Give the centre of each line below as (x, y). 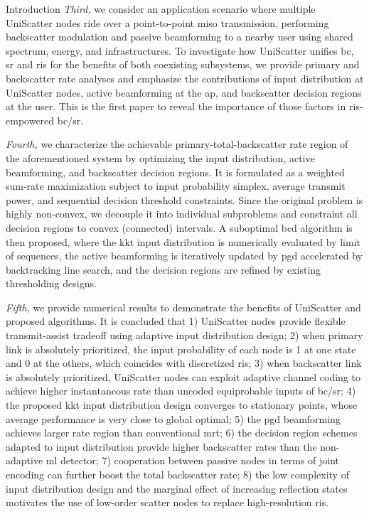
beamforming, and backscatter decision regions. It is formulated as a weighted (175, 172)
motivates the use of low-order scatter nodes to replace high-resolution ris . (167, 502)
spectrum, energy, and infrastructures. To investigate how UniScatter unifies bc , (180, 50)
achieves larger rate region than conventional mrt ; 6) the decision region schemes (182, 433)
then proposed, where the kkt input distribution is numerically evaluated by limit (183, 241)
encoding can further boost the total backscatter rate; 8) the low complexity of (177, 474)
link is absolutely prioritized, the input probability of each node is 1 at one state (181, 349)
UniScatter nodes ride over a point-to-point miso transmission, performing (167, 22)
